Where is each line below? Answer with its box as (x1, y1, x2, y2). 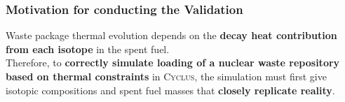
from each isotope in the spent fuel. (6, 41, 170, 56)
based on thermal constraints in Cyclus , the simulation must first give (6, 69, 327, 83)
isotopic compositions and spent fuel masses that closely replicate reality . (6, 82, 335, 97)
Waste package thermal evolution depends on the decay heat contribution (6, 28, 337, 43)
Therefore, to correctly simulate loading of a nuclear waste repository (6, 55, 340, 70)
